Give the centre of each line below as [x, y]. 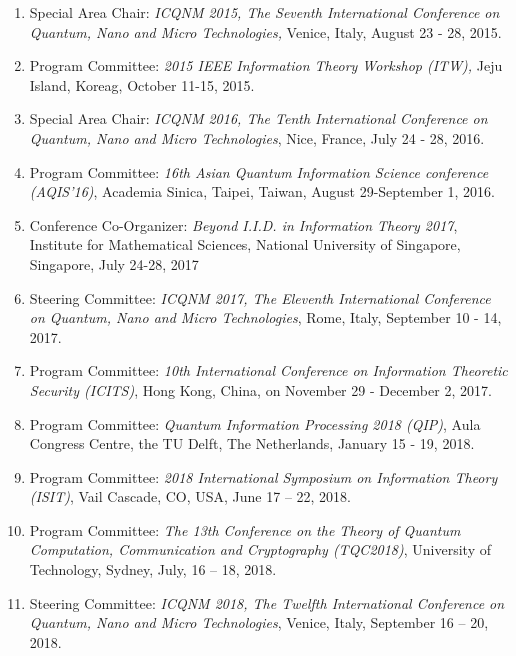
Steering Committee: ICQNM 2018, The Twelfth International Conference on [267, 602]
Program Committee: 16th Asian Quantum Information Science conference [259, 171]
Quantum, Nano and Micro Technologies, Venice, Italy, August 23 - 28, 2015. [265, 31]
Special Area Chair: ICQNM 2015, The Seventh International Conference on [264, 12]
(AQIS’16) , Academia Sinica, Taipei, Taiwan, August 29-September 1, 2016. [262, 191]
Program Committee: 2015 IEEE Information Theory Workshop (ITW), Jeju [266, 65]
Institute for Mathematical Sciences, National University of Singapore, [245, 244]
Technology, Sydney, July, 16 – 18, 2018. [153, 569]
